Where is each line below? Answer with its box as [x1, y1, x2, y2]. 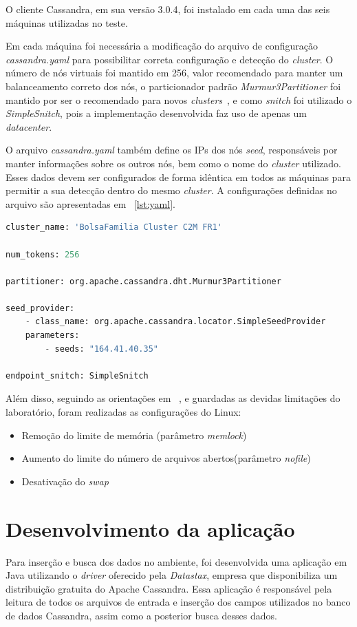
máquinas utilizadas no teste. [6, 15, 128, 30]
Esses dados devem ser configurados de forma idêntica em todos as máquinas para [6, 169, 351, 184]
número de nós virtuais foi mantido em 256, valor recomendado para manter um [6, 65, 343, 80]
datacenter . [6, 119, 52, 134]
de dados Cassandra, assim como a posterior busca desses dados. [6, 608, 277, 622]
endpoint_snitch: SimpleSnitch [6, 370, 149, 381]
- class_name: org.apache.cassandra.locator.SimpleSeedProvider [25, 317, 326, 327]
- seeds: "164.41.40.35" [45, 343, 158, 354]
